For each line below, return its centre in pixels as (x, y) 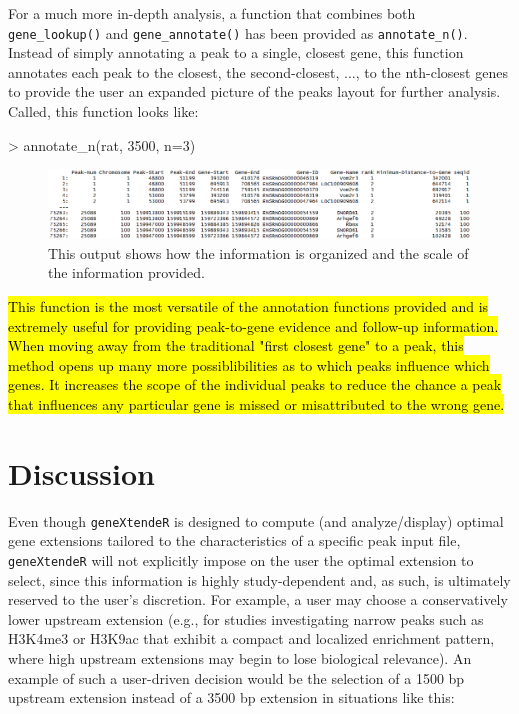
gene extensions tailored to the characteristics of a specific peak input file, (234, 540)
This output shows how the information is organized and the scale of (258, 252)
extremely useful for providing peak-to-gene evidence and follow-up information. (253, 325)
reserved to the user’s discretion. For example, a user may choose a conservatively (258, 599)
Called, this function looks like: (103, 111)
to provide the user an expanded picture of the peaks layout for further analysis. (254, 91)
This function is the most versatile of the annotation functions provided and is (248, 305)
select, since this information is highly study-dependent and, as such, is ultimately (259, 579)
